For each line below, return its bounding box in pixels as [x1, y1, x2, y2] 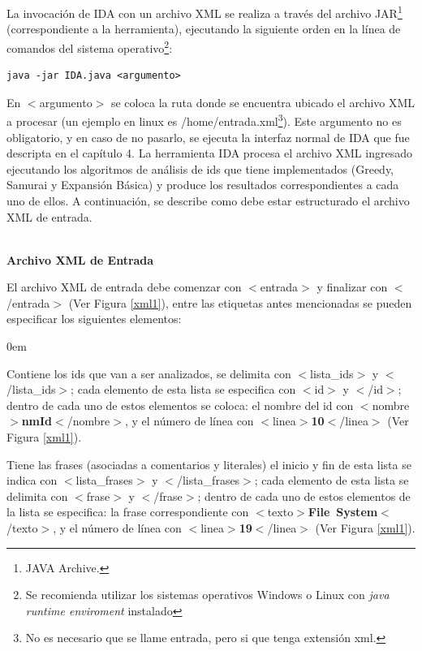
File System [308, 503, 378, 520]
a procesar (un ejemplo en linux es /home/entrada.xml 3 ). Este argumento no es [6, 110, 402, 129]
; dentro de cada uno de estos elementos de [197, 487, 411, 504]
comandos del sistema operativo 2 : [6, 37, 173, 56]
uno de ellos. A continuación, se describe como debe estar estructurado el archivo [6, 192, 410, 209]
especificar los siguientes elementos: [6, 310, 182, 327]
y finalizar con [316, 278, 388, 295]
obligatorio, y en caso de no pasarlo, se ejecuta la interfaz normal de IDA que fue [6, 128, 410, 145]
